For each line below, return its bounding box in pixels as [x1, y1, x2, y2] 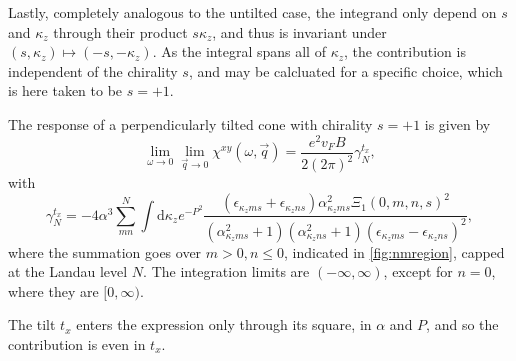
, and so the [426, 314, 499, 335]
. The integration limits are [143, 261, 310, 282]
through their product [53, 21, 188, 42]
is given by [424, 113, 491, 134]
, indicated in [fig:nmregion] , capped [284, 241, 505, 262]
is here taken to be [8, 80, 123, 101]
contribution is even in [8, 333, 146, 354]
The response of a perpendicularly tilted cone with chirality [8, 113, 373, 134]
